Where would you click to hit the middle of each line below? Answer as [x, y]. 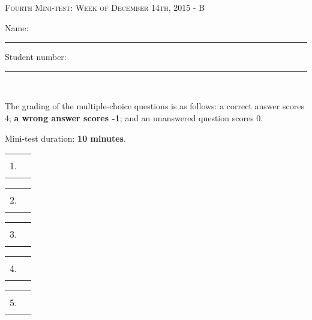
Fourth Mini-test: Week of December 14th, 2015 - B [105, 7]
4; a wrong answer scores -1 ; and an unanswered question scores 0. [134, 117]
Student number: [36, 57]
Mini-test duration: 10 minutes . [65, 138]
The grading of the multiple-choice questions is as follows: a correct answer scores [154, 106]
